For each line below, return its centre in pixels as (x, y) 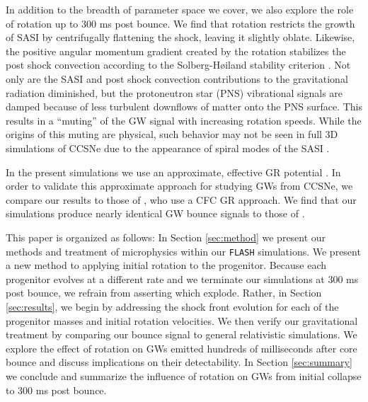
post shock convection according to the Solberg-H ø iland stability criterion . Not (178, 65)
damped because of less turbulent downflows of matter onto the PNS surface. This (184, 107)
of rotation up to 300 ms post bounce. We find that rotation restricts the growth (180, 23)
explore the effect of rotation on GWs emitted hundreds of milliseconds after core (182, 348)
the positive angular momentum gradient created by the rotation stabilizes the (176, 51)
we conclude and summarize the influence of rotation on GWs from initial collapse (184, 375)
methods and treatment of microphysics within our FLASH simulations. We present (183, 251)
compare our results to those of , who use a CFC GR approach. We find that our (181, 199)
